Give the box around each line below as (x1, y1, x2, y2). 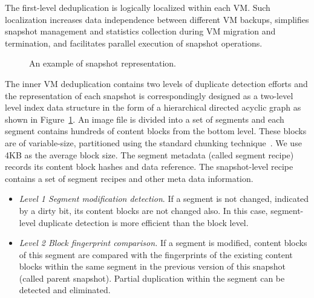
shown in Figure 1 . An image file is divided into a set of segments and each (5, 112, 284, 125)
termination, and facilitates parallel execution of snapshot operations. (5, 36, 263, 49)
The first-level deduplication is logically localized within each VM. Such (5, 1, 270, 13)
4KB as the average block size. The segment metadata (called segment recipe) (5, 148, 294, 161)
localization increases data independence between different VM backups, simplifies (5, 13, 309, 25)
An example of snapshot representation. (29, 57, 176, 70)
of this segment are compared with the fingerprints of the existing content (19, 248, 293, 261)
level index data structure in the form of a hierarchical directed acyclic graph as (5, 101, 301, 114)
